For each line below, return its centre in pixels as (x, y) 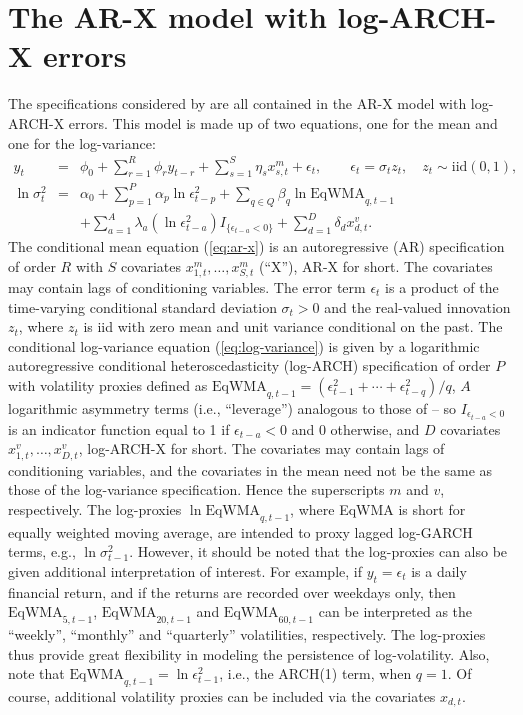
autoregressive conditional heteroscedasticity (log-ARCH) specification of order (249, 365)
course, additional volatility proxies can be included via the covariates (222, 695)
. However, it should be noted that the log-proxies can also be (318, 551)
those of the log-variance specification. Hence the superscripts (196, 489)
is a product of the (442, 287)
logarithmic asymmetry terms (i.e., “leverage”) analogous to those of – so (232, 407)
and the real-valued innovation (417, 306)
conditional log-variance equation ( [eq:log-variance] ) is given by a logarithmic (244, 345)
